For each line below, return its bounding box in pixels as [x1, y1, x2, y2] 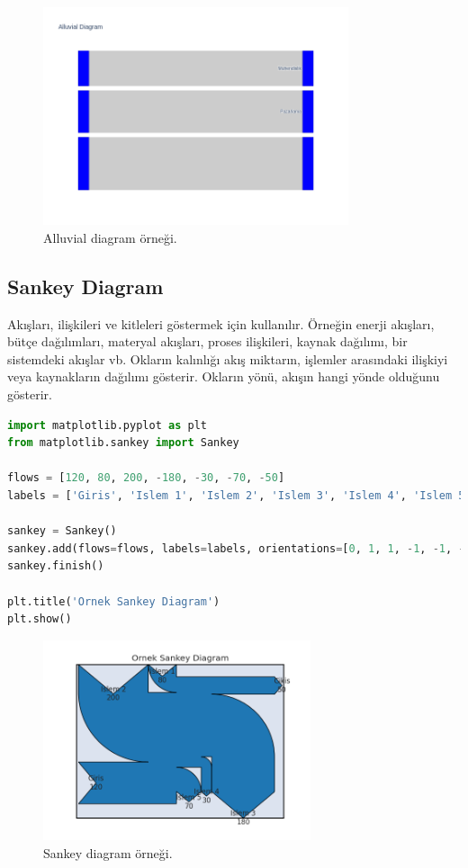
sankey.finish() [7, 559, 104, 573]
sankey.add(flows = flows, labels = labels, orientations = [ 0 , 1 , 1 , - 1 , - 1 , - [7, 541, 465, 555]
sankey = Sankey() [7, 524, 117, 538]
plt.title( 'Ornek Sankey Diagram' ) [7, 595, 220, 608]
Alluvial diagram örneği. [43, 228, 177, 246]
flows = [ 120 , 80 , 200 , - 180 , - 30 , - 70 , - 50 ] [7, 471, 285, 485]
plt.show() [7, 613, 72, 626]
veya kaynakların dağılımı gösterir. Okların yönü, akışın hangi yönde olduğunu [7, 367, 440, 386]
